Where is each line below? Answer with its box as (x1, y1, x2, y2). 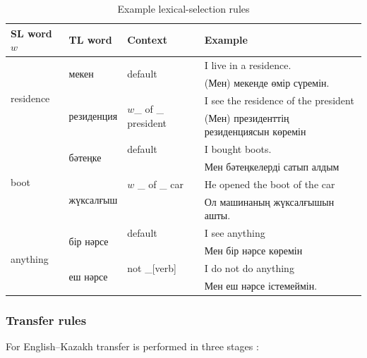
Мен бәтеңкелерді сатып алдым (204, 159, 339, 173)
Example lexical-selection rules (117, 1, 250, 16)
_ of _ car (138, 176, 183, 191)
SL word (11, 25, 52, 40)
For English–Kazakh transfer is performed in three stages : (6, 338, 259, 353)
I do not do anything (204, 260, 294, 275)
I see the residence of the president (204, 92, 354, 107)
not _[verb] (127, 260, 176, 275)
